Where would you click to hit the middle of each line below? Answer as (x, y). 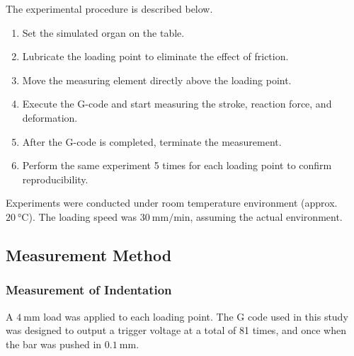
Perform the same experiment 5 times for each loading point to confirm (177, 165)
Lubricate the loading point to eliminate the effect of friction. (155, 56)
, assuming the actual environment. (266, 216)
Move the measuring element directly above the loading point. (157, 80)
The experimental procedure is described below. (109, 8)
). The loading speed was (83, 216)
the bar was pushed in (54, 344)
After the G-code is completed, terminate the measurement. (152, 141)
